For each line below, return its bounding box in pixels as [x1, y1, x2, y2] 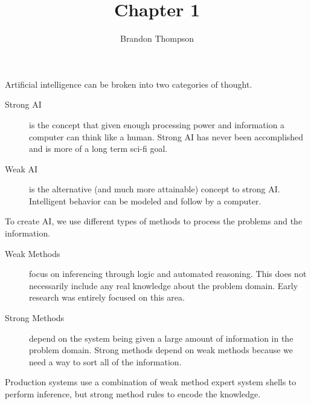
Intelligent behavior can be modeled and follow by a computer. [29, 194, 261, 207]
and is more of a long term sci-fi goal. [29, 142, 168, 155]
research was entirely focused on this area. [29, 291, 185, 304]
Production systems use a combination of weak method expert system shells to [5, 376, 297, 388]
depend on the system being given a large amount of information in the [29, 331, 293, 344]
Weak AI [5, 162, 38, 175]
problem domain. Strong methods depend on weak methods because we [29, 344, 293, 356]
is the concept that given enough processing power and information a [29, 118, 285, 131]
